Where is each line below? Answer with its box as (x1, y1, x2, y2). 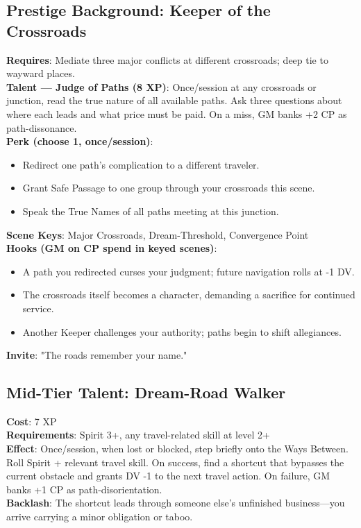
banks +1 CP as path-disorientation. (6, 482, 162, 496)
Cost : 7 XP (6, 414, 57, 428)
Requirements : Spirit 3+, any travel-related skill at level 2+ (6, 427, 270, 442)
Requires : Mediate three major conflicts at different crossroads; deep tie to (6, 52, 328, 67)
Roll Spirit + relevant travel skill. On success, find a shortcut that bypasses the (6, 454, 344, 469)
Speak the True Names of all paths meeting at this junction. (22, 203, 279, 218)
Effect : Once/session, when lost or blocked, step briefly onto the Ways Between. (6, 441, 349, 456)
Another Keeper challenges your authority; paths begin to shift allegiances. (22, 324, 342, 339)
